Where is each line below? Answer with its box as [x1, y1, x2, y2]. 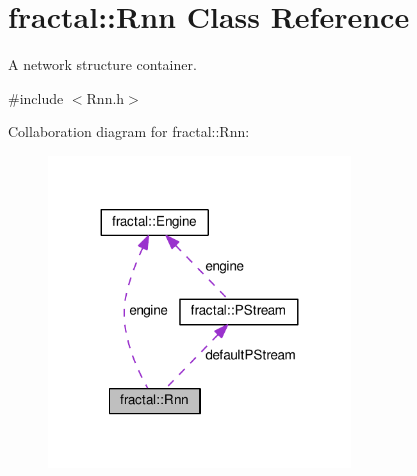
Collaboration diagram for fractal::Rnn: [8, 121, 250, 142]
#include [8, 87, 64, 108]
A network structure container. [8, 54, 197, 75]
